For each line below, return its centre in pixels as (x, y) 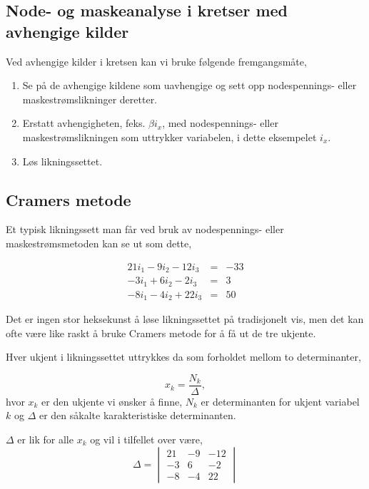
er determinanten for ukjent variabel (280, 401)
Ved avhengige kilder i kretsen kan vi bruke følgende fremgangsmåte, (156, 61)
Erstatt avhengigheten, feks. (84, 123)
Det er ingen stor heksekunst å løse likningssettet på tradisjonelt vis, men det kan (185, 319)
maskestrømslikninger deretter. (90, 99)
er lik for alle (45, 439)
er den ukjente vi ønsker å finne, (112, 401)
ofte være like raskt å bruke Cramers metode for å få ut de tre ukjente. (161, 333)
